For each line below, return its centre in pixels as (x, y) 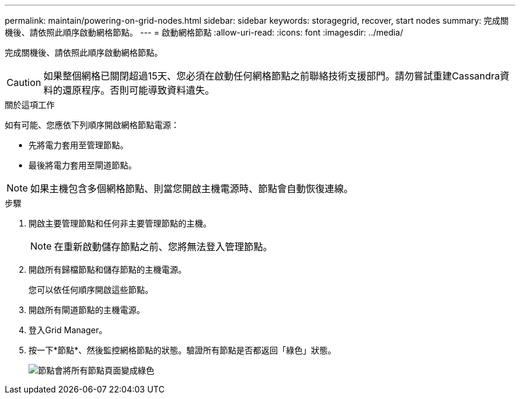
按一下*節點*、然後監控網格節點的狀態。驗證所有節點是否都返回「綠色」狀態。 (183, 350)
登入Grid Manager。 (68, 330)
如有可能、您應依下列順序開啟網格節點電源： (92, 125)
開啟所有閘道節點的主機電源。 (87, 310)
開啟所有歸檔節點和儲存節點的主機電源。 (107, 269)
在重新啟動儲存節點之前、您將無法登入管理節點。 (164, 247)
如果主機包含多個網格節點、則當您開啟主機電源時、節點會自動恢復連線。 (192, 189)
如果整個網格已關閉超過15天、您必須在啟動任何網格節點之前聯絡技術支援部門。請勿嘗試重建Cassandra (272, 76)
